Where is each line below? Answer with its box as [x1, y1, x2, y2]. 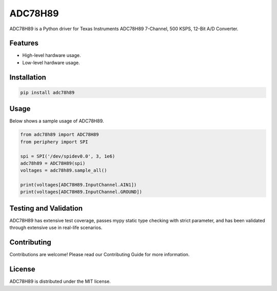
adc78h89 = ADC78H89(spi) [20, 160, 86, 166]
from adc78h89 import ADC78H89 [20, 132, 100, 138]
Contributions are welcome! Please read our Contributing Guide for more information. [9, 252, 190, 258]
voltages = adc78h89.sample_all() [20, 168, 107, 174]
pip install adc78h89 [20, 90, 75, 95]
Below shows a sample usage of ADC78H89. [9, 118, 104, 124]
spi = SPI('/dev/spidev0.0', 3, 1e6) [20, 153, 115, 159]
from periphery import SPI [20, 139, 88, 144]
